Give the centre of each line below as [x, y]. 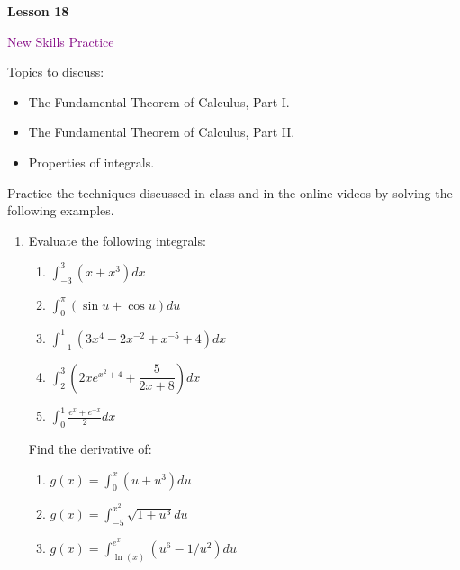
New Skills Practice [61, 41]
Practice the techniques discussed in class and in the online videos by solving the [230, 192]
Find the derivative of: [90, 449]
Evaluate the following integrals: [117, 240]
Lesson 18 [38, 11]
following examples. [61, 210]
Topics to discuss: [56, 72]
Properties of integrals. [91, 162]
